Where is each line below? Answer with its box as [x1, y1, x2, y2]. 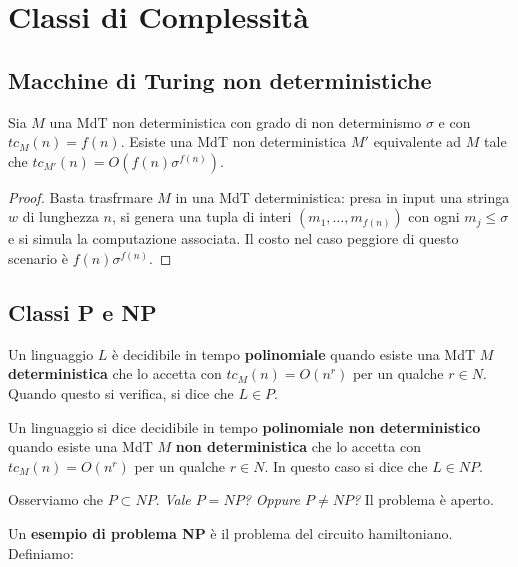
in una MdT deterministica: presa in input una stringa [175, 186, 510, 207]
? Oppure [243, 489, 300, 510]
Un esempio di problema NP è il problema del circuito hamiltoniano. [8, 522, 453, 543]
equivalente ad [373, 131, 462, 152]
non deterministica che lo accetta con [175, 436, 421, 457]
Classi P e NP [8, 296, 157, 327]
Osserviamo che [8, 489, 104, 510]
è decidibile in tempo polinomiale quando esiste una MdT [112, 343, 476, 364]
